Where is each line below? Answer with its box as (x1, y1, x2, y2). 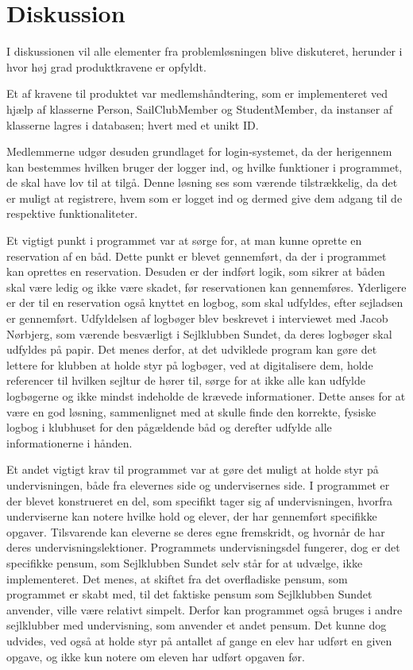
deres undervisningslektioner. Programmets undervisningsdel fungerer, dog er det (6, 539, 400, 556)
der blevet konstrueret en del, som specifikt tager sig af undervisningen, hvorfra (6, 492, 393, 509)
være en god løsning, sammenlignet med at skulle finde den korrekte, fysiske (6, 403, 376, 420)
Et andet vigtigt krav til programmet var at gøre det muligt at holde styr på (6, 461, 379, 478)
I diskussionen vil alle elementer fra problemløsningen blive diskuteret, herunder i (6, 43, 403, 60)
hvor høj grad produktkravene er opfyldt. (6, 58, 206, 75)
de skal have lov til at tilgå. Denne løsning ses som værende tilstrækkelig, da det (6, 174, 398, 191)
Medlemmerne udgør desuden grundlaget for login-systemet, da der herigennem (6, 143, 392, 160)
